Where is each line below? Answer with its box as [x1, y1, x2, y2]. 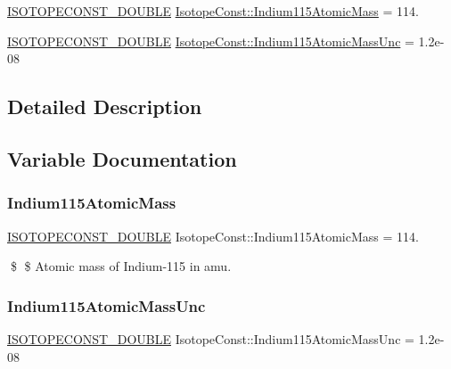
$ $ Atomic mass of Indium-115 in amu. [10, 257, 232, 275]
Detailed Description [7, 93, 202, 120]
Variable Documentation [7, 144, 237, 172]
